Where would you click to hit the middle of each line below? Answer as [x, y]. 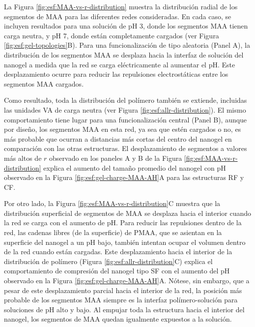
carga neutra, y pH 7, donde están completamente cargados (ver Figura [112, 35]
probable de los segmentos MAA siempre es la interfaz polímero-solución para [121, 300]
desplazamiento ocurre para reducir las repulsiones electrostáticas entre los [116, 74]
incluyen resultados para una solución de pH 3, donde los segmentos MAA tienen [126, 26]
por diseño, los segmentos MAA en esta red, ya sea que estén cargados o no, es [123, 129]
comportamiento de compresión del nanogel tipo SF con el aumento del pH [117, 271]
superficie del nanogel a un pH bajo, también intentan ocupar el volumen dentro [125, 242]
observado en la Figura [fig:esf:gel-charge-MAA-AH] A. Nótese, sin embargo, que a [127, 281]
